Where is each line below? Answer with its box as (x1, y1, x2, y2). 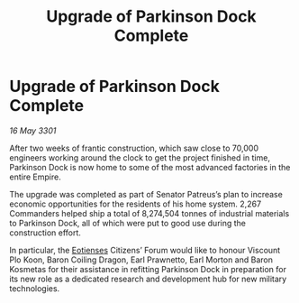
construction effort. (9, 227, 81, 238)
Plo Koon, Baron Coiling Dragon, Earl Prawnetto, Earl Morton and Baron (9, 254, 273, 265)
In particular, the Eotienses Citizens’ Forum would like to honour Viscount (9, 244, 281, 255)
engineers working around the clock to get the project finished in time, (9, 151, 270, 163)
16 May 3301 (9, 124, 57, 136)
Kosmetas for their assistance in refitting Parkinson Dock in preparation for (9, 263, 286, 274)
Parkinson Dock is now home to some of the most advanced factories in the (9, 161, 291, 172)
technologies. (9, 282, 60, 294)
